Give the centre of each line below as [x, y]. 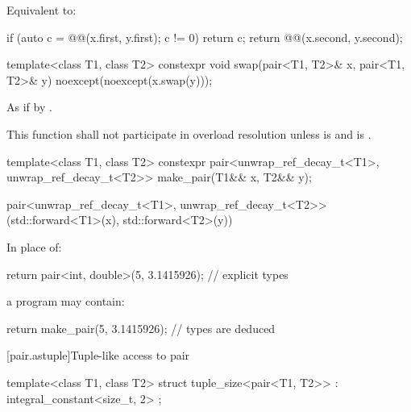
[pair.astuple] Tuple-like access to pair [98, 355]
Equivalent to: [42, 10]
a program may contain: [66, 301]
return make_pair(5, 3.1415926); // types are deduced [141, 328]
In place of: [34, 246]
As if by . [29, 107]
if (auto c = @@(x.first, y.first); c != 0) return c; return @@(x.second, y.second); [205, 37]
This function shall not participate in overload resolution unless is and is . [189, 133]
